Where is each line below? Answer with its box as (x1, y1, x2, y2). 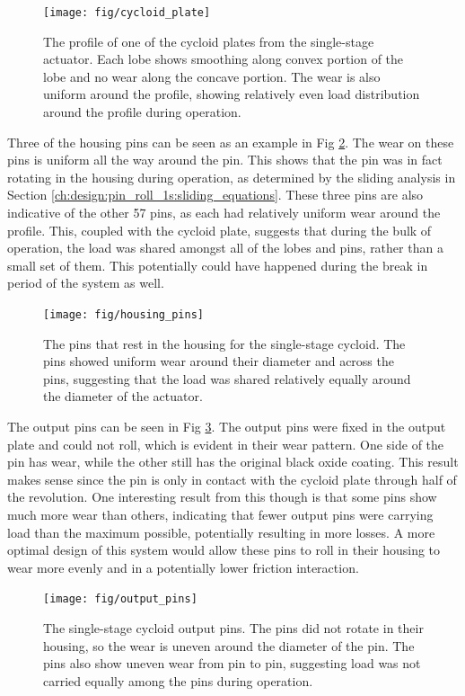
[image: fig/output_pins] (43, 593, 197, 606)
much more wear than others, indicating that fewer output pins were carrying (7, 504, 434, 523)
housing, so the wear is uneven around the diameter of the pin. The (43, 636, 415, 655)
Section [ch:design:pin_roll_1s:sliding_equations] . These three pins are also (7, 185, 424, 204)
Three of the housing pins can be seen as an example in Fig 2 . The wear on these (7, 132, 454, 151)
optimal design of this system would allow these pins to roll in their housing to (7, 540, 441, 559)
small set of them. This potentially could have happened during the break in (7, 255, 428, 274)
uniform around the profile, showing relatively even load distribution (43, 85, 420, 103)
